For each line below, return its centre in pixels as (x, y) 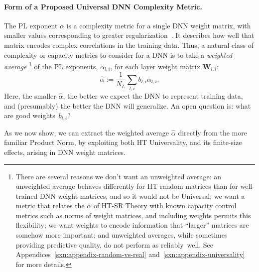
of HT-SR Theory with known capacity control (165, 205)
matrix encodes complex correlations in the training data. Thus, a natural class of (129, 45)
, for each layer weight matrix (155, 66)
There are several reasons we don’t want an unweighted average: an (118, 176)
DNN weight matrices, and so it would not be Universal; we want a (142, 196)
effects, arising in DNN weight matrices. (65, 152)
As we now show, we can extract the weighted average (87, 132)
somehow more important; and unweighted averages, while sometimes (122, 235)
